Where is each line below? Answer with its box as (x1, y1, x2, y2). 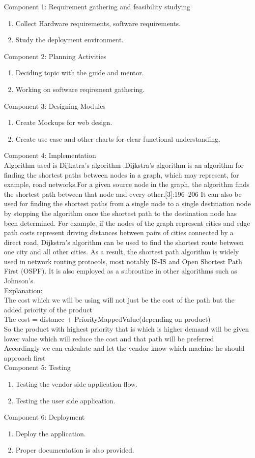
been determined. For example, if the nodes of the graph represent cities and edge (4, 217, 250, 228)
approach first (4, 352, 46, 363)
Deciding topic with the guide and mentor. (15, 67, 144, 78)
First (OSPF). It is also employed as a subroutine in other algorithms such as (4, 266, 237, 276)
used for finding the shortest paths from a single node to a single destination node (4, 198, 251, 209)
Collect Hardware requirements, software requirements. (15, 18, 181, 28)
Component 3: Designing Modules (4, 100, 106, 111)
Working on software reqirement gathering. (15, 84, 145, 94)
